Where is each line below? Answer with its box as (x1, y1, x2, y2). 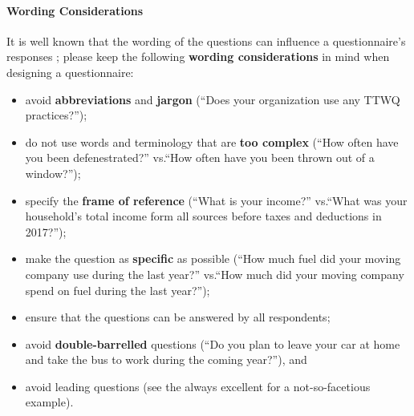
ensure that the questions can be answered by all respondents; (25, 309, 331, 325)
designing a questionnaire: (6, 63, 134, 80)
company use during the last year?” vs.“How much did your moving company (25, 265, 404, 282)
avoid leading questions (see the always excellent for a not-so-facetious (25, 378, 371, 394)
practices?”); (25, 107, 87, 123)
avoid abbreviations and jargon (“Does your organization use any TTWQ (25, 91, 400, 107)
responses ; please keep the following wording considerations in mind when (6, 48, 390, 65)
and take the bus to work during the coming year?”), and (25, 351, 307, 368)
